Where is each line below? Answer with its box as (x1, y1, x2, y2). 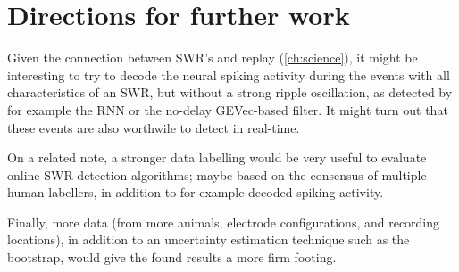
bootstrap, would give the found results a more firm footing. (7, 248, 337, 267)
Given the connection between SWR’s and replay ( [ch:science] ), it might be (7, 48, 418, 67)
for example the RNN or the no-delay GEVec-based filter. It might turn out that (7, 100, 448, 119)
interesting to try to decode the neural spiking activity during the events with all (7, 65, 450, 84)
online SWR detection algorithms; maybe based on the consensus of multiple (7, 165, 427, 184)
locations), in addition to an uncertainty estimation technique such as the (7, 230, 410, 249)
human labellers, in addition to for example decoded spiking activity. (7, 183, 384, 202)
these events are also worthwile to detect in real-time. (7, 118, 300, 136)
